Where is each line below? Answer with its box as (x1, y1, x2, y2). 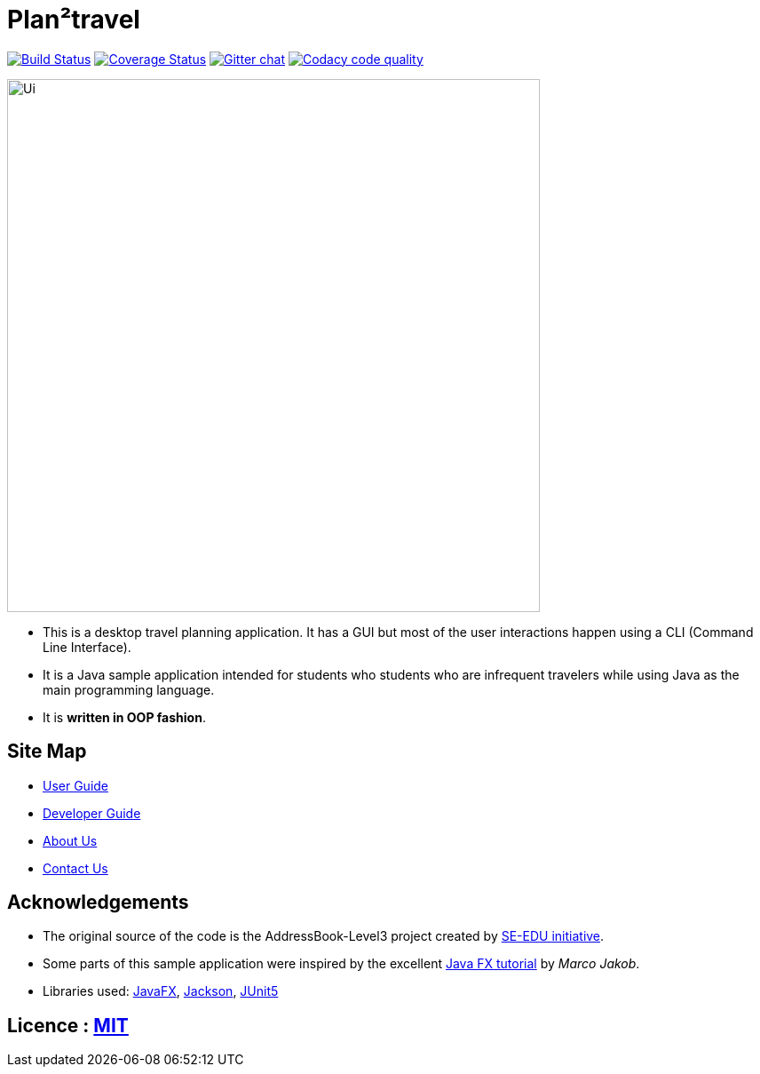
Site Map (7, 740, 87, 763)
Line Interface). (43, 639, 131, 655)
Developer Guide (43, 805, 141, 821)
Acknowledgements (7, 891, 189, 914)
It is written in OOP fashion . (43, 709, 206, 725)
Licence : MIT (7, 1014, 129, 1037)
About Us (43, 832, 98, 848)
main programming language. (43, 681, 215, 697)
